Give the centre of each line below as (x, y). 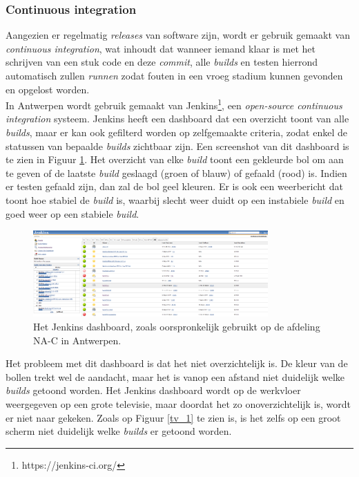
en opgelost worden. (48, 89)
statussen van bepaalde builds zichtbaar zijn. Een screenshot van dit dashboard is (177, 146)
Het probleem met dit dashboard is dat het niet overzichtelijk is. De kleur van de (177, 363)
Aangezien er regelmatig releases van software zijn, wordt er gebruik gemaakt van (178, 35)
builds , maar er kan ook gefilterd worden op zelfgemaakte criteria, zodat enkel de (176, 132)
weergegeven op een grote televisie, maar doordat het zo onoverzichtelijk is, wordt (178, 403)
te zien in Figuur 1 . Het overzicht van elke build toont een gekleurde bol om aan (175, 159)
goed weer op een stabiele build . (72, 213)
